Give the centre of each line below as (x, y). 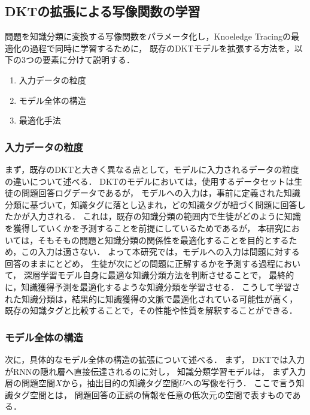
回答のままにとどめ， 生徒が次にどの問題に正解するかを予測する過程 (140, 263)
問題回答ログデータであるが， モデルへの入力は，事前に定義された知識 (161, 193)
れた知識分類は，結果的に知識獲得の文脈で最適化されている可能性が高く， (151, 298)
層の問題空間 (30, 383)
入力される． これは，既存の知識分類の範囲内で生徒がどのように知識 (165, 216)
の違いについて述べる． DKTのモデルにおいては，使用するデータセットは (150, 181)
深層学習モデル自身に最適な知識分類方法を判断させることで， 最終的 (159, 275)
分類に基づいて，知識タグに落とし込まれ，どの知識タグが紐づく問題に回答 (151, 204)
